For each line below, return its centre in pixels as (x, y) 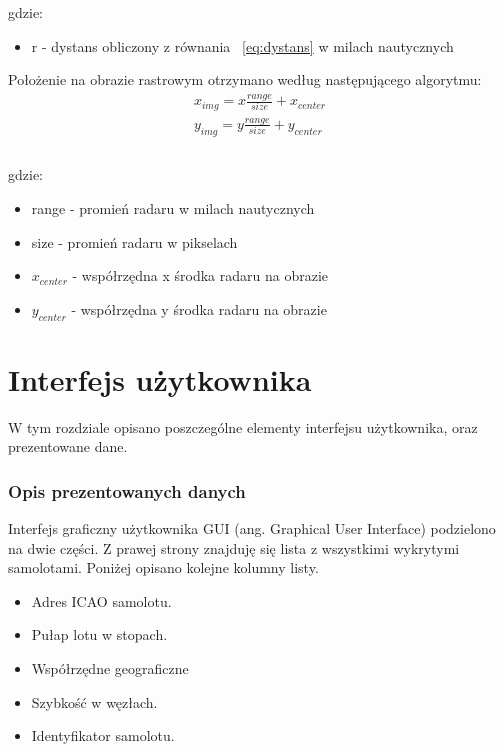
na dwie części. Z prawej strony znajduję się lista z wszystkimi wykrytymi (234, 547)
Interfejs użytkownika (160, 378)
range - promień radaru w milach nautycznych (173, 207)
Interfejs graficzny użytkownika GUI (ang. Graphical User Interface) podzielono (252, 528)
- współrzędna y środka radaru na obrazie (199, 308)
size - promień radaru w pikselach (134, 241)
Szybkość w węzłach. (94, 701)
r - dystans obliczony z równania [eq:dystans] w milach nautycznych (242, 45)
